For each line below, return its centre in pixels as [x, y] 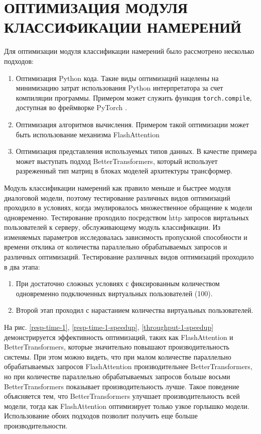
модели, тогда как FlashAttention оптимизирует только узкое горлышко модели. [127, 406]
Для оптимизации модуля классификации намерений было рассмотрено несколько [129, 51]
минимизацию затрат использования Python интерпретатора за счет [119, 88]
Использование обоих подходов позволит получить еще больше [101, 416]
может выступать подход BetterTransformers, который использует [117, 161]
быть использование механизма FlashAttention [88, 134]
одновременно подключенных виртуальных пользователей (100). [114, 293]
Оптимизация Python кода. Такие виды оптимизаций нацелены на [117, 78]
